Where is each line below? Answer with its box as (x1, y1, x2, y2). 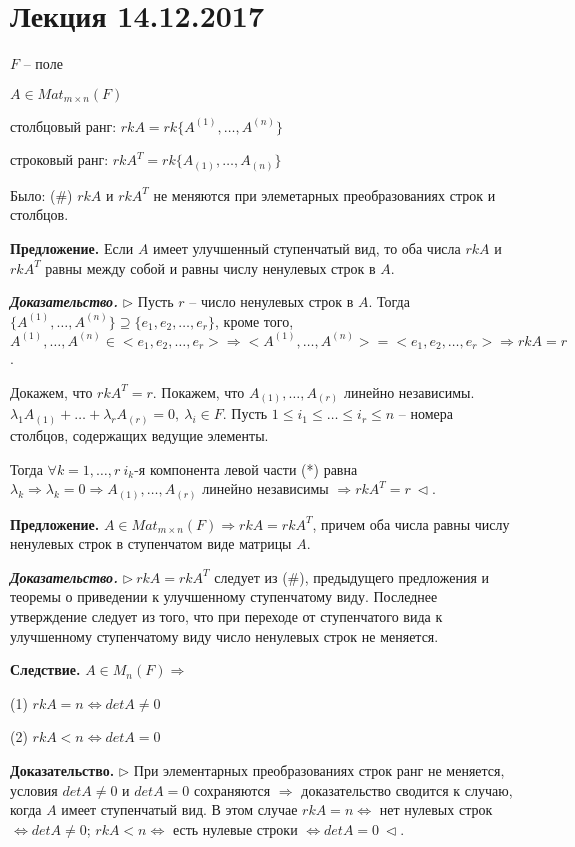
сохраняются (193, 779, 271, 800)
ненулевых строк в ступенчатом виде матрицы (10, 533, 292, 554)
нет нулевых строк (379, 799, 493, 820)
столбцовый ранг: (10, 115, 117, 136)
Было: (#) (10, 184, 73, 205)
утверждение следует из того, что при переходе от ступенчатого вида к (10, 605, 443, 626)
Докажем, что (10, 381, 93, 402)
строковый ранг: (10, 149, 109, 170)
